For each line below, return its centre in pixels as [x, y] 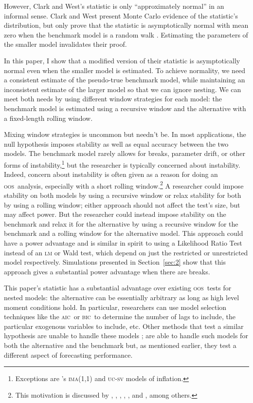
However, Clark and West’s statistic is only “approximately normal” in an [114, 6]
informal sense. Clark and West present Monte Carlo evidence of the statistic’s [121, 15]
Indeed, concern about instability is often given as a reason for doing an [111, 174]
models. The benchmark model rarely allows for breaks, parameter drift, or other [125, 153]
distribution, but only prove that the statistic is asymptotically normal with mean [126, 25]
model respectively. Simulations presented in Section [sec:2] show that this [115, 262]
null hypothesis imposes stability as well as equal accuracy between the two [116, 144]
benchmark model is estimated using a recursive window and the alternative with [125, 108]
